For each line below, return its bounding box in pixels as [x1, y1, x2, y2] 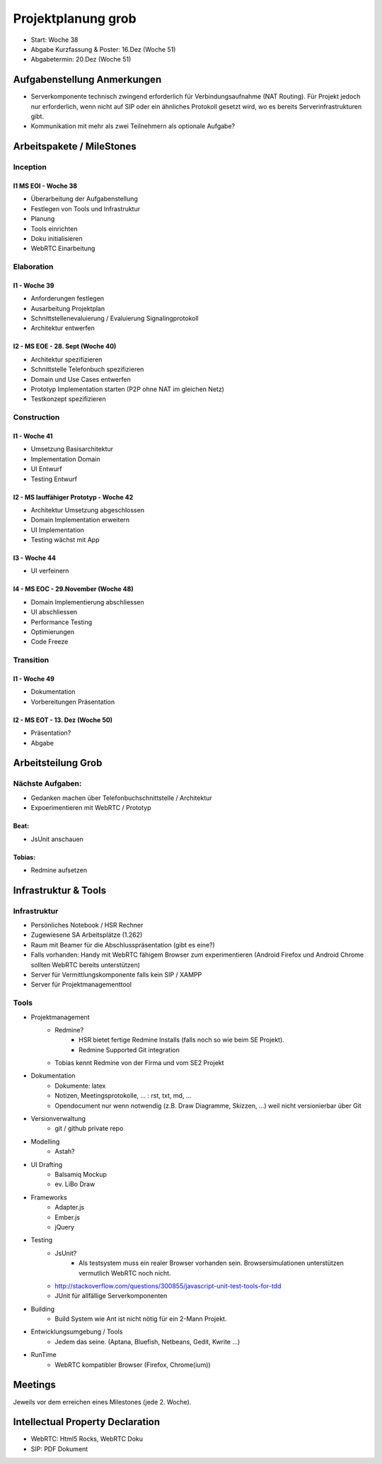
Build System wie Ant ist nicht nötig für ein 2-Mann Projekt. [54, 1314, 227, 1323]
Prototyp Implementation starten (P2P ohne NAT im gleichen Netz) [30, 385, 224, 393]
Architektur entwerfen [30, 324, 95, 332]
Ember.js [54, 1212, 81, 1222]
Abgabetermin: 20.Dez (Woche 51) [30, 55, 132, 64]
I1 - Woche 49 [13, 675, 54, 683]
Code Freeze [30, 638, 69, 646]
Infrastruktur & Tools [13, 884, 106, 896]
